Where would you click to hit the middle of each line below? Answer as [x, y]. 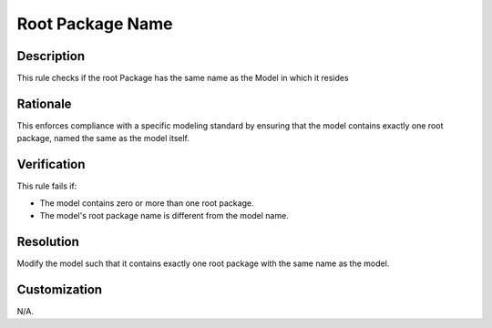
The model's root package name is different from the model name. [164, 216]
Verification [51, 164]
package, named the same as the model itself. [103, 138]
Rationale [44, 103]
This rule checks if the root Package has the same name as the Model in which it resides [183, 78]
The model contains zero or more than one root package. [147, 203]
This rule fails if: [47, 186]
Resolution [48, 241]
